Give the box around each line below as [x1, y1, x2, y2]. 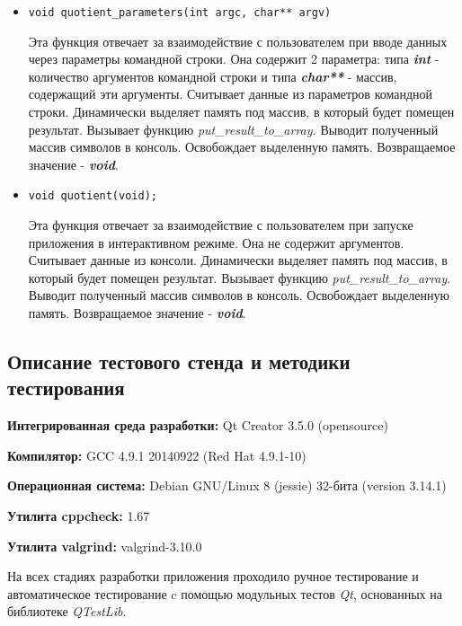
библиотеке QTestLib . [7, 602, 127, 621]
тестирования [7, 374, 125, 401]
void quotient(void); [28, 190, 157, 203]
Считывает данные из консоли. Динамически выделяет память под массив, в [28, 251, 448, 269]
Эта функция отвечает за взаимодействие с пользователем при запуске [28, 216, 413, 234]
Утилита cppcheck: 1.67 [7, 507, 150, 525]
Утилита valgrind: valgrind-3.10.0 [7, 536, 202, 555]
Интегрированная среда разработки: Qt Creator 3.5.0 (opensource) [7, 416, 388, 435]
